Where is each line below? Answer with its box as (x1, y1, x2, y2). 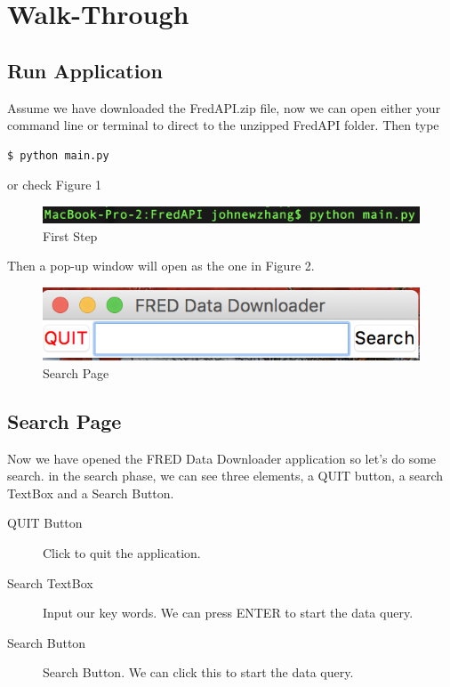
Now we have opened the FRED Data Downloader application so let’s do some (7, 449, 437, 467)
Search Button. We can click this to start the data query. (43, 663, 354, 682)
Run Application (7, 56, 163, 84)
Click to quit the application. (43, 543, 201, 562)
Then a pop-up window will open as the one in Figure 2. (7, 256, 315, 275)
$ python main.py (7, 149, 109, 162)
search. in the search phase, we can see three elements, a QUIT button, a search (7, 466, 444, 485)
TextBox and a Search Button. (7, 483, 174, 502)
